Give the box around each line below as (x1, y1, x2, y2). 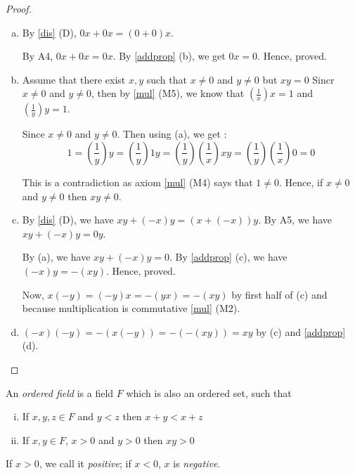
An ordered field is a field (6, 385, 114, 400)
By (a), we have (22, 249, 91, 264)
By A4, (22, 48, 53, 63)
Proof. (6, 1, 32, 15)
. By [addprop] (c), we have (169, 249, 288, 264)
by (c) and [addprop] (256, 324, 346, 339)
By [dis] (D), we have (22, 212, 114, 227)
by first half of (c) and (231, 287, 328, 301)
